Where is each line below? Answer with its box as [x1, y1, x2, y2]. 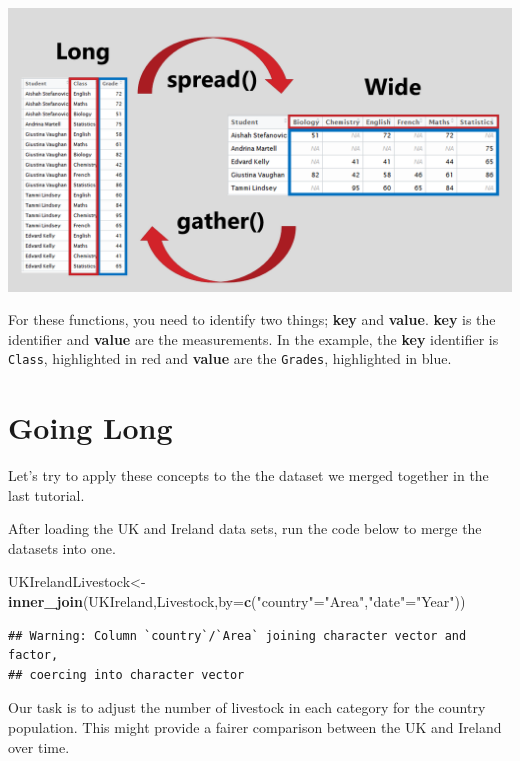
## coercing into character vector [8, 667, 245, 682]
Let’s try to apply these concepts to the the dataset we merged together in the [8, 465, 489, 486]
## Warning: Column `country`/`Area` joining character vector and [8, 628, 467, 643]
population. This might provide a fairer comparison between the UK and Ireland [8, 717, 502, 737]
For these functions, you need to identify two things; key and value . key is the [8, 309, 496, 330]
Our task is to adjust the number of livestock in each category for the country [8, 697, 486, 718]
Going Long [8, 407, 173, 448]
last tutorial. [8, 484, 85, 505]
